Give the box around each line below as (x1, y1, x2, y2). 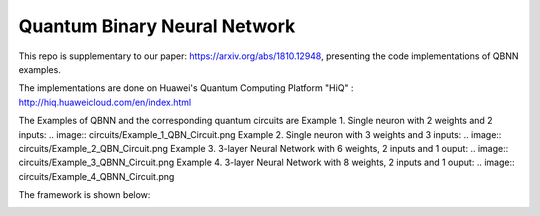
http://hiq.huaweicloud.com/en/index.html (18, 96, 192, 108)
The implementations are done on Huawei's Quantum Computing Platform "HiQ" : (18, 82, 354, 94)
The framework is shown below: (18, 189, 151, 201)
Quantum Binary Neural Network (18, 15, 296, 37)
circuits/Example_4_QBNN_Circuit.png (18, 170, 175, 182)
